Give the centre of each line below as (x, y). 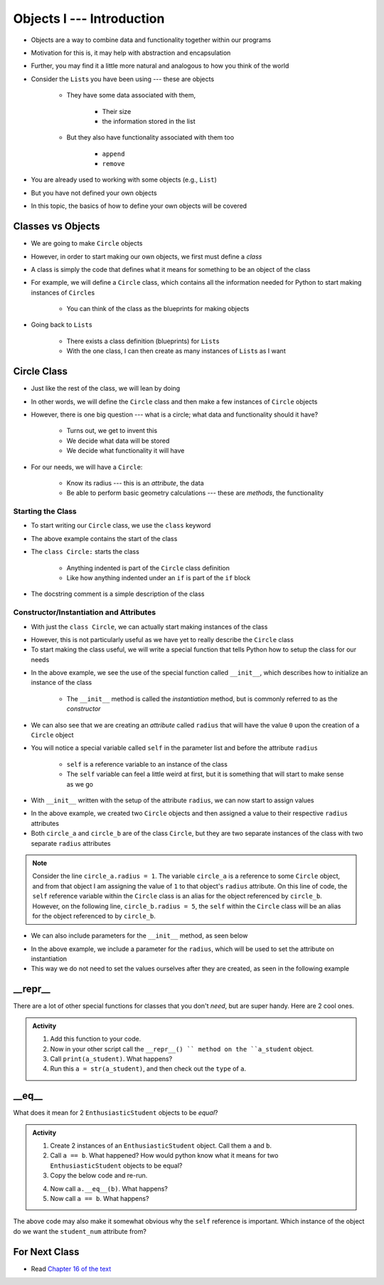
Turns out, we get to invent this (112, 431)
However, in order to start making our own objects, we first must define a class (146, 256)
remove (113, 164)
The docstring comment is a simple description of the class (118, 594)
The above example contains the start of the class (104, 538)
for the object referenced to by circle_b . (94, 916)
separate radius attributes (71, 843)
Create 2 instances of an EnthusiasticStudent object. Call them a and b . (161, 1145)
